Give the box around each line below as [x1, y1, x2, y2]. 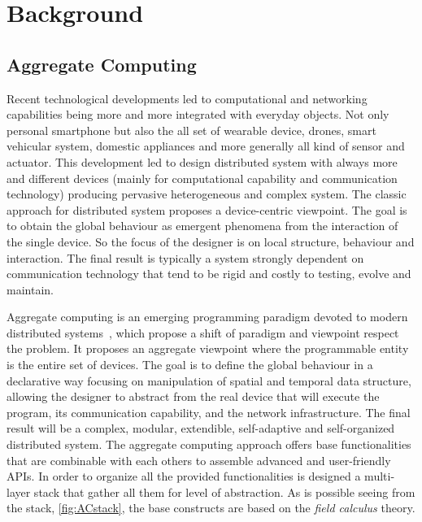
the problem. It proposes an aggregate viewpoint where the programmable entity [7, 340, 409, 357]
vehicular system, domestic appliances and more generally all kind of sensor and [7, 137, 405, 154]
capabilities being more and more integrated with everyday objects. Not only [7, 106, 389, 123]
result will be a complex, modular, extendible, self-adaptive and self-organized [7, 420, 395, 437]
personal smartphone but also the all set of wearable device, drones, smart [7, 121, 376, 138]
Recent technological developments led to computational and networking [7, 89, 368, 107]
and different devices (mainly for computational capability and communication [7, 169, 398, 186]
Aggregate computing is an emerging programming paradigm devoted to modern [7, 308, 408, 325]
